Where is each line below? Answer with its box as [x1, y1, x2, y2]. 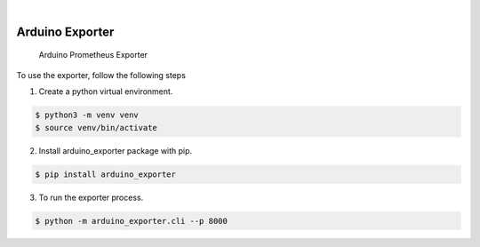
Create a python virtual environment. [38, 86, 173, 97]
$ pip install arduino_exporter [35, 169, 177, 179]
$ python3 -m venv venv [35, 110, 140, 120]
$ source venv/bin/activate [35, 123, 157, 132]
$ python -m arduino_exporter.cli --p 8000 [35, 216, 228, 226]
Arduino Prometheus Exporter [38, 50, 148, 60]
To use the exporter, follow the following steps [16, 69, 187, 80]
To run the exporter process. [38, 192, 144, 203]
